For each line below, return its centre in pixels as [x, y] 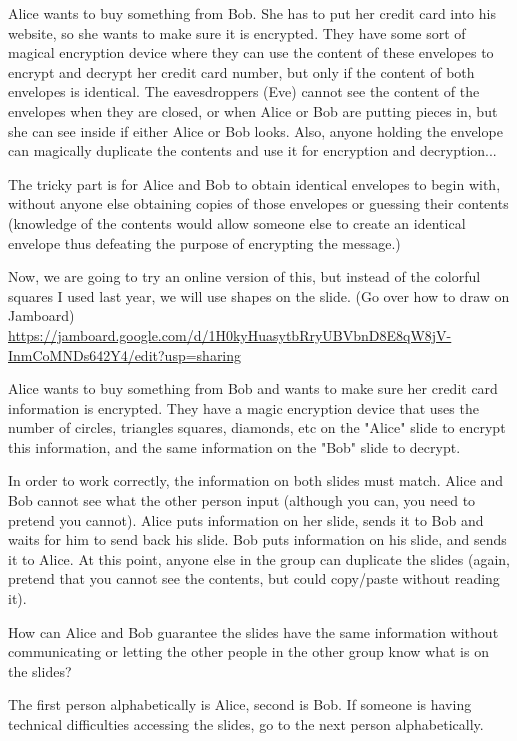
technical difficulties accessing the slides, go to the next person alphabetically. [246, 724]
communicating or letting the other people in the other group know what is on [248, 651]
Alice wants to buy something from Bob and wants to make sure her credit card [253, 388]
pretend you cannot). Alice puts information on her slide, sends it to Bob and [246, 519]
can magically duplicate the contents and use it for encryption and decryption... [252, 150]
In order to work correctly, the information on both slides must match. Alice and [256, 480]
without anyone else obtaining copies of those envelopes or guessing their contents [258, 203]
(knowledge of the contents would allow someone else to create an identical [237, 222]
